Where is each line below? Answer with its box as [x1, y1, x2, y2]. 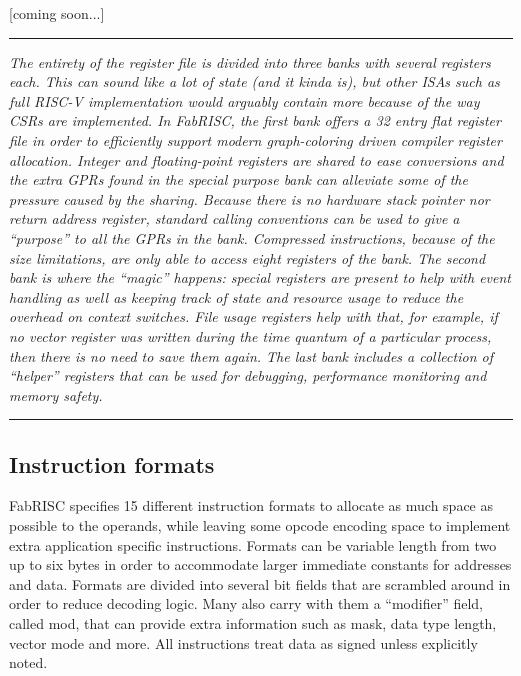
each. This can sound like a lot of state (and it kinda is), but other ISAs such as [9, 71, 500, 92]
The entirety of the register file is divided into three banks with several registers [9, 51, 491, 72]
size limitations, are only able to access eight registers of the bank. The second [9, 247, 486, 268]
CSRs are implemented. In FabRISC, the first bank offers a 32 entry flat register [9, 110, 501, 131]
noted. [9, 652, 48, 673]
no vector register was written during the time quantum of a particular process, [9, 325, 492, 346]
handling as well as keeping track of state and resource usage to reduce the [9, 286, 464, 307]
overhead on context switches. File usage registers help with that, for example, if [9, 306, 498, 327]
